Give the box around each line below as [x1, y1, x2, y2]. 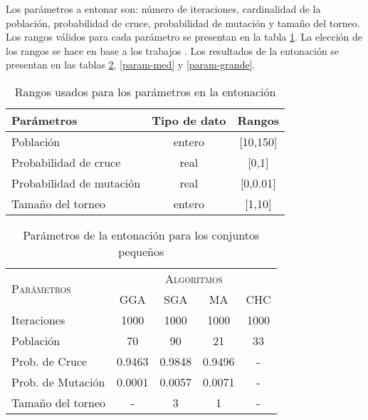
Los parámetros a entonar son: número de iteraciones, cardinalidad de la [6, 1, 321, 16]
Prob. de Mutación [11, 373, 105, 390]
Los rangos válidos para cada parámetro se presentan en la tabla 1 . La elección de [6, 29, 363, 44]
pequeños [118, 242, 164, 260]
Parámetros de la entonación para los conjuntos [23, 226, 260, 243]
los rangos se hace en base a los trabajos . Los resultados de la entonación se [6, 43, 340, 58]
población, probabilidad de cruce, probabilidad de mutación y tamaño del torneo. [6, 15, 360, 30]
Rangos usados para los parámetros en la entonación [14, 83, 276, 100]
